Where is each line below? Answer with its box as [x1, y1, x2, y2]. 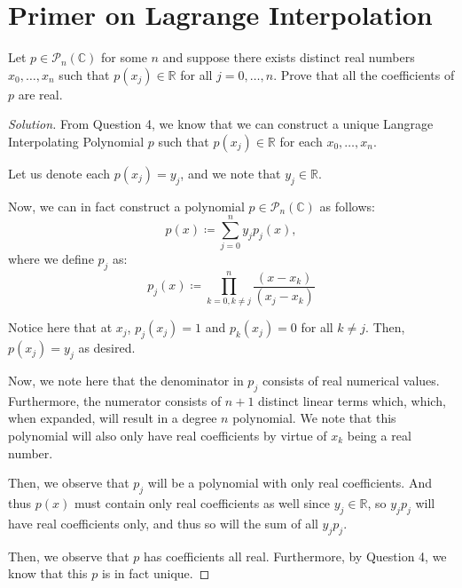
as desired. [78, 338, 136, 357]
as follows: [319, 196, 375, 215]
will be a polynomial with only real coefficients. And [147, 473, 432, 492]
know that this [8, 564, 88, 583]
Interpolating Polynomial [8, 131, 145, 150]
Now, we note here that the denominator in [8, 371, 244, 390]
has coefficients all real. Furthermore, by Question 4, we [143, 546, 447, 565]
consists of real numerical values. [262, 371, 440, 390]
